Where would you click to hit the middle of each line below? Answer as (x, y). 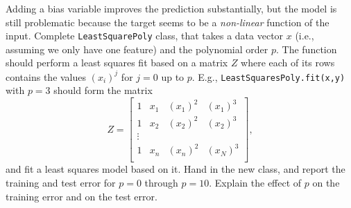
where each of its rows (288, 63)
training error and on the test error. (82, 196)
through (161, 183)
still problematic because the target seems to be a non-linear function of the (168, 22)
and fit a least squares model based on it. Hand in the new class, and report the (175, 169)
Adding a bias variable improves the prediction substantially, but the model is (171, 8)
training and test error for (61, 183)
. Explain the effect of (255, 183)
